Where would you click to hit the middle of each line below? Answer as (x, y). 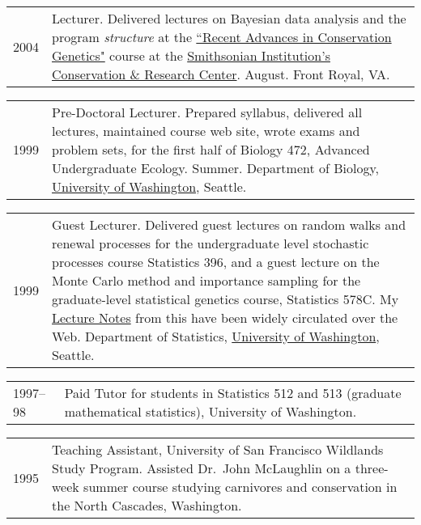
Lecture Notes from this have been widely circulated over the (225, 318)
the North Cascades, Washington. (147, 505)
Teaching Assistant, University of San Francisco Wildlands (218, 449)
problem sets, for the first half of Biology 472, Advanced (211, 149)
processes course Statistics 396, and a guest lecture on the (216, 262)
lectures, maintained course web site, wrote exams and (206, 131)
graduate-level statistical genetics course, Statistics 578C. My (225, 299)
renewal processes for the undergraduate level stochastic (210, 243)
